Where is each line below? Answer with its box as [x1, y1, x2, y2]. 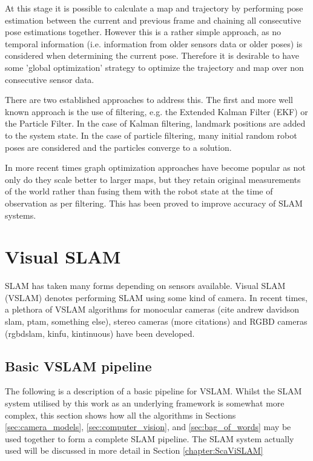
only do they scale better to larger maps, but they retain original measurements [5, 173, 301, 185]
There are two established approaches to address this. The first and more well [5, 93, 293, 106]
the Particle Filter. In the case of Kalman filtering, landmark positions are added [5, 117, 306, 130]
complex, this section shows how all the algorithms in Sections [5, 408, 236, 421]
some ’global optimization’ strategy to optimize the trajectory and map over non [5, 61, 304, 73]
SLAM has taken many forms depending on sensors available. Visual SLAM [5, 279, 286, 292]
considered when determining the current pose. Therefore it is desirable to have [5, 49, 299, 62]
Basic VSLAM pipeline [5, 356, 152, 375]
